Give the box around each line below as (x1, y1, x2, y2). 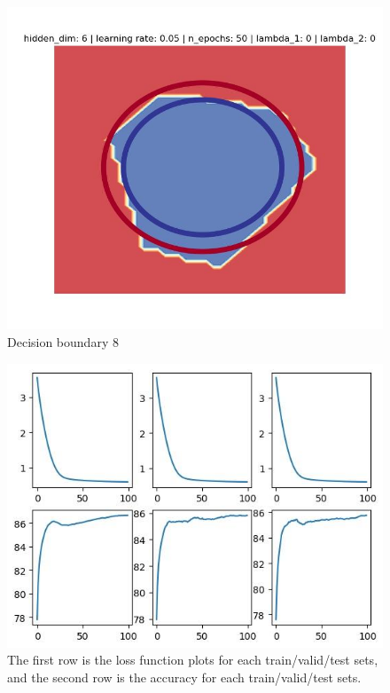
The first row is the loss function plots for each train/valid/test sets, (7, 650, 378, 669)
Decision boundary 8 (7, 333, 119, 351)
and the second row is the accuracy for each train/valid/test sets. (7, 667, 362, 686)
